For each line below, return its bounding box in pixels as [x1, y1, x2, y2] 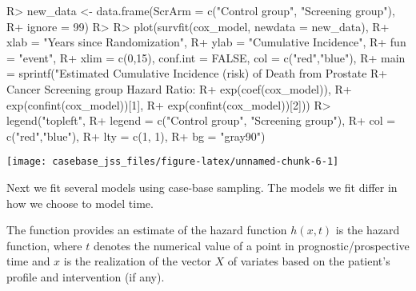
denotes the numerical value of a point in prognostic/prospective [93, 237, 410, 253]
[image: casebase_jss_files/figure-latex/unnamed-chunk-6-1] [6, 156, 339, 168]
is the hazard [335, 221, 400, 238]
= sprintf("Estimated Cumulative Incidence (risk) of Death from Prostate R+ [6, 65, 388, 82]
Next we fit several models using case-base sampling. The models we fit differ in [6, 179, 398, 195]
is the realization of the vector [63, 253, 211, 269]
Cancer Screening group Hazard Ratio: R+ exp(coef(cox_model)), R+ [6, 80, 352, 97]
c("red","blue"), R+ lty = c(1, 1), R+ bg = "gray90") [6, 127, 266, 144]
